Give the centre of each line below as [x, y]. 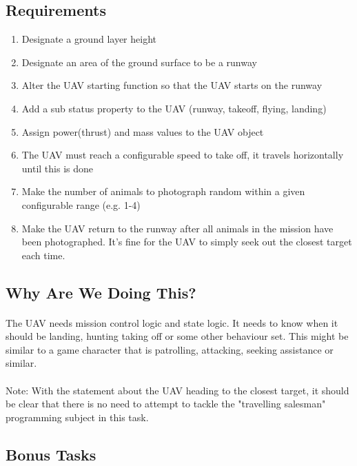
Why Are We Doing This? [101, 292]
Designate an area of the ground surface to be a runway [139, 62]
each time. [43, 255]
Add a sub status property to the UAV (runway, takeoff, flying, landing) [174, 108]
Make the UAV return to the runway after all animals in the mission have [177, 228]
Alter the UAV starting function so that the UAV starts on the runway [172, 85]
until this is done [58, 168]
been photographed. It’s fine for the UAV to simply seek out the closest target [187, 242]
